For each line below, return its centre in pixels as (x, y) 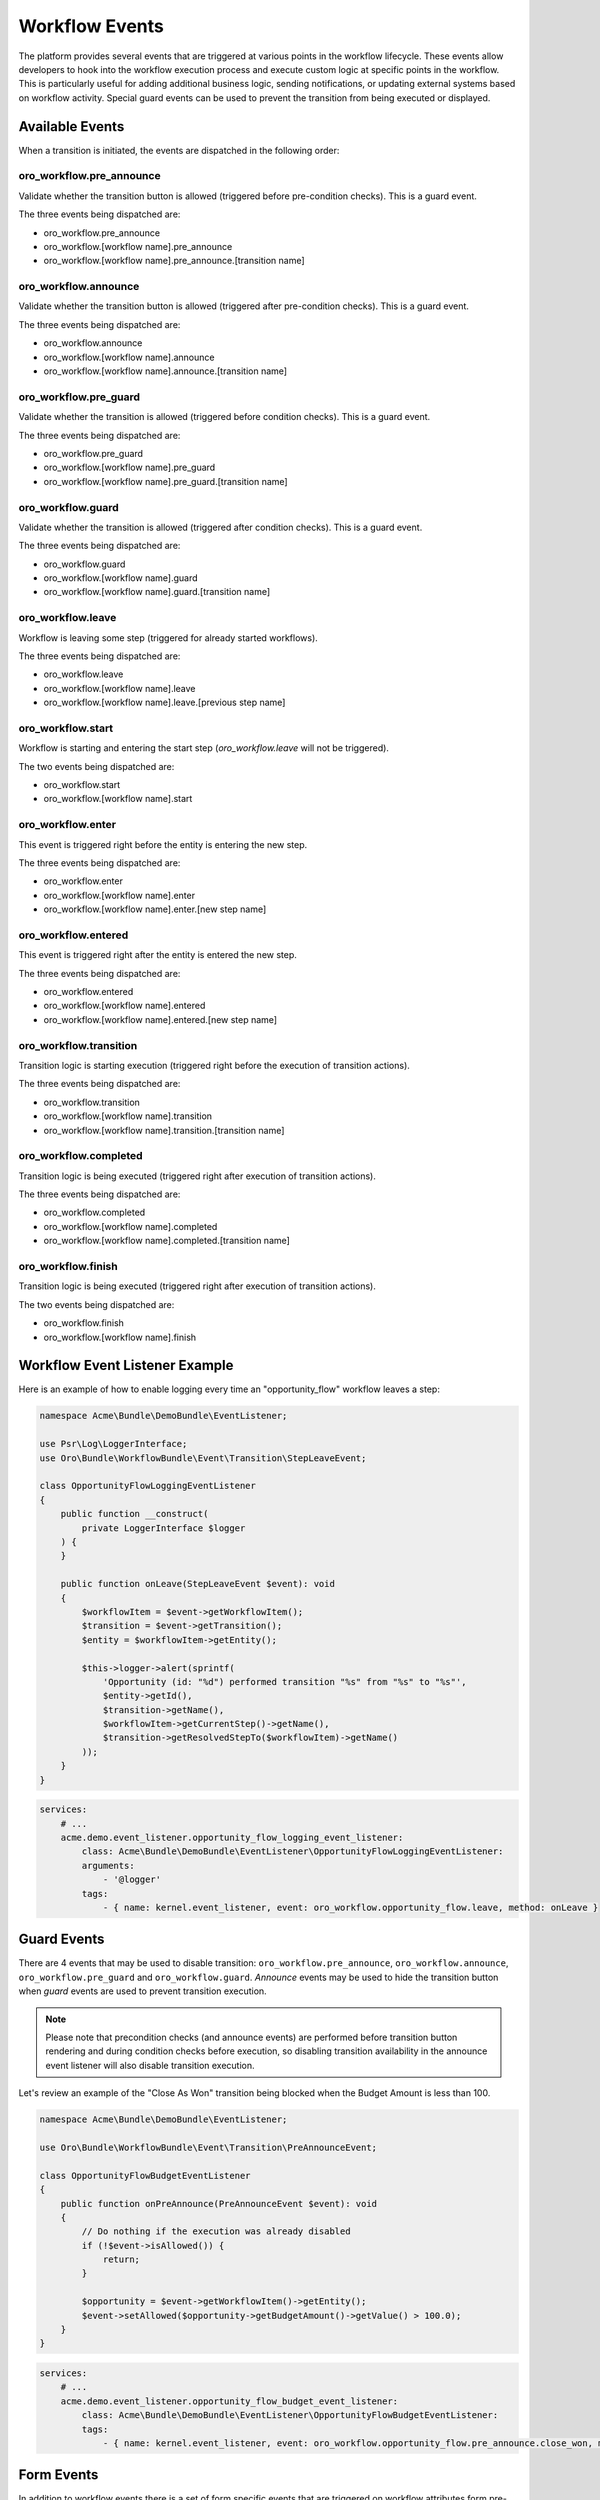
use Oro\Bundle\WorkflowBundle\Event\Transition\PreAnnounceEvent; (208, 2147)
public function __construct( (134, 1514)
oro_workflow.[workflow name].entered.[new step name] (160, 1019)
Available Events (71, 126)
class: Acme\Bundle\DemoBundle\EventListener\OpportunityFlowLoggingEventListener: (292, 1851)
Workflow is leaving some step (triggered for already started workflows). (168, 637)
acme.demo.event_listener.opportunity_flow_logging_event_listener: (232, 1837)
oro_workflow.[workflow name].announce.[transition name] (165, 371)
